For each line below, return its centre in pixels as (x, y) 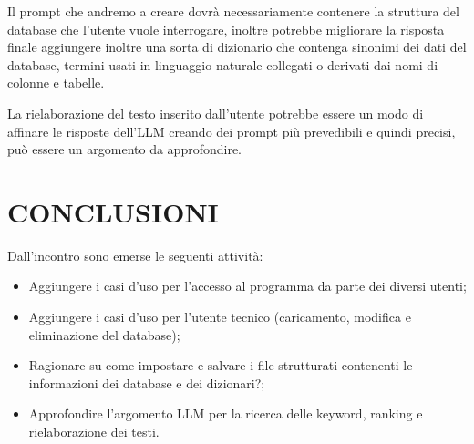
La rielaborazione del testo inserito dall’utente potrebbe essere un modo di (216, 113)
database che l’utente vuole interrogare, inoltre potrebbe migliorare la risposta (226, 29)
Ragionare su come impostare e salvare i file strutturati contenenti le (221, 365)
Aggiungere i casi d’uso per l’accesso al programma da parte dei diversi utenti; (247, 286)
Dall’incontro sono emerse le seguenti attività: (135, 255)
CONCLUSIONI (113, 211)
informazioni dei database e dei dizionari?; (147, 382)
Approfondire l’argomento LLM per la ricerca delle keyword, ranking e (226, 413)
